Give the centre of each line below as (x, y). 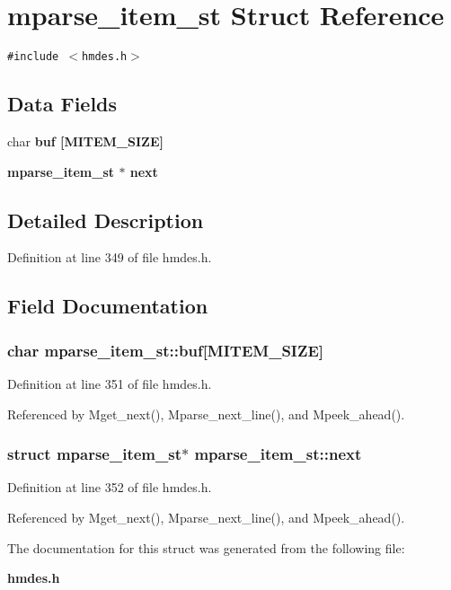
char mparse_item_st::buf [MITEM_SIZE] (166, 350)
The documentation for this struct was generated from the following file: (206, 547)
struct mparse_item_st (94, 454)
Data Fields (62, 104)
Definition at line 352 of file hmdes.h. (110, 487)
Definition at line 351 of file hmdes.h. (110, 383)
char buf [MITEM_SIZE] (85, 141)
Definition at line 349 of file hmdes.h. (110, 257)
